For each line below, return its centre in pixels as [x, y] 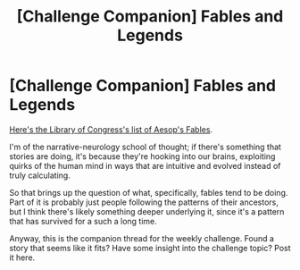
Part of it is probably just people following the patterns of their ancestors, [144, 202]
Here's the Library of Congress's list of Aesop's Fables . [111, 129]
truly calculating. [40, 175]
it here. [22, 257]
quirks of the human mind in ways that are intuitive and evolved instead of [145, 165]
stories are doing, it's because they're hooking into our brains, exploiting [142, 156]
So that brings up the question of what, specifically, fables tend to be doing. [149, 192]
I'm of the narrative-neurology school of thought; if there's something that [145, 147]
